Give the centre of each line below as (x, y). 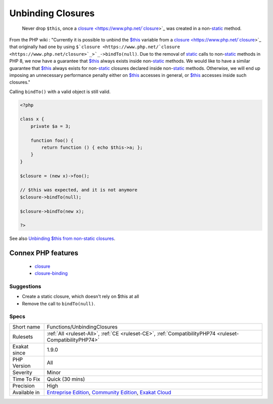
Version (21, 366)
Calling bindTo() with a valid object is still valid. (60, 92)
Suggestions (25, 286)
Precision (24, 386)
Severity (22, 372)
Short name (26, 327)
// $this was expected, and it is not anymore (79, 190)
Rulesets (22, 337)
